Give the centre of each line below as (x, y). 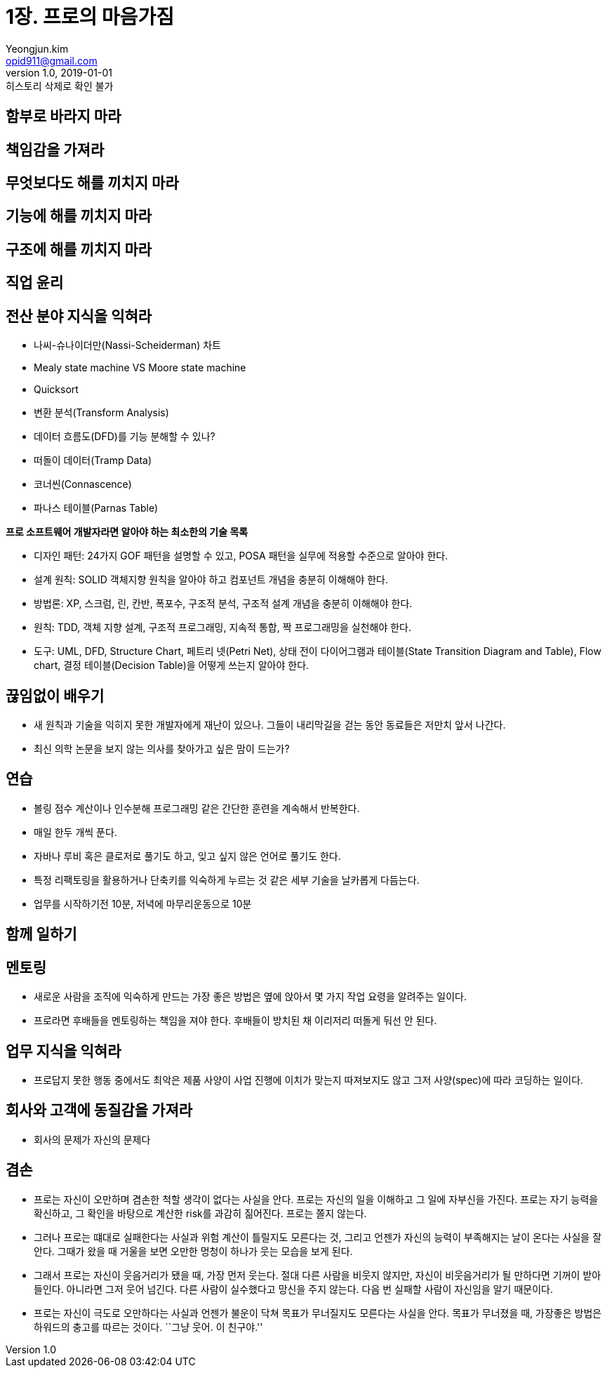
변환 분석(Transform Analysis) (101, 413)
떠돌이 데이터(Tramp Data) (93, 460)
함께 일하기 (41, 934)
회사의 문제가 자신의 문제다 (92, 1139)
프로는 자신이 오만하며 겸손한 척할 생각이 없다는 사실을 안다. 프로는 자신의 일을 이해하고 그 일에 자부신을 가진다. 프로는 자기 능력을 (316, 1199)
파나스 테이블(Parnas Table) (96, 508)
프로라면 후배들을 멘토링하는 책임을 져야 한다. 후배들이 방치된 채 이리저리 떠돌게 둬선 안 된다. (235, 1021)
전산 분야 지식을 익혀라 (79, 316)
